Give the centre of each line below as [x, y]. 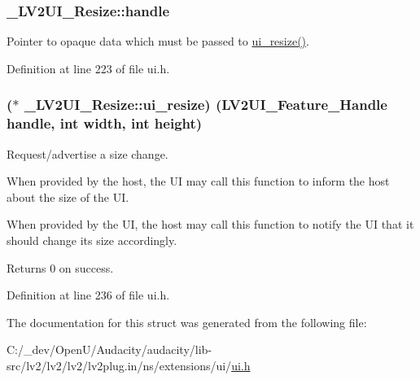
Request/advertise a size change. [87, 153]
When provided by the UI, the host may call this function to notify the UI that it [210, 224]
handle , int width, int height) [105, 123]
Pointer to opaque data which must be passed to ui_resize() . [158, 41]
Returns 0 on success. [60, 267]
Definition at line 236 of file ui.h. [88, 295]
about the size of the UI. [68, 197]
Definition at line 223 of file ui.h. [88, 68]
